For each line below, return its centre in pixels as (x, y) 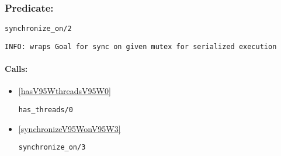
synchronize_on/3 (52, 148)
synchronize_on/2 (38, 29)
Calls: (16, 69)
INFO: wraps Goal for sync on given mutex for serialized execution (141, 46)
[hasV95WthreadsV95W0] (65, 91)
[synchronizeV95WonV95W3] (70, 128)
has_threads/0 (46, 110)
